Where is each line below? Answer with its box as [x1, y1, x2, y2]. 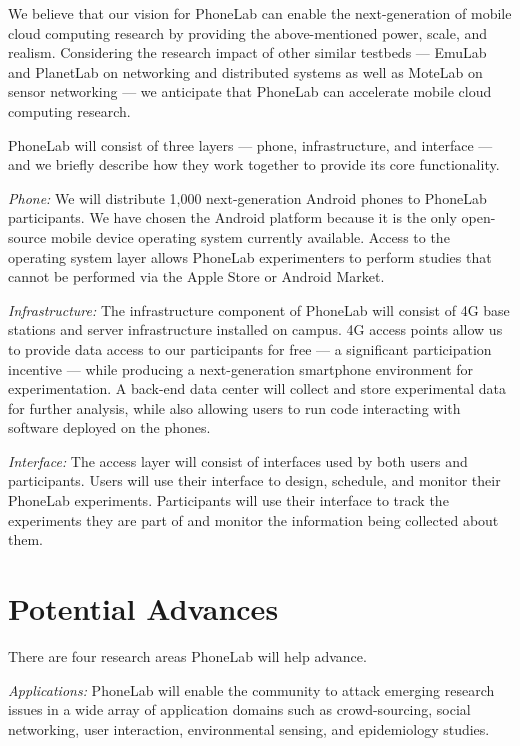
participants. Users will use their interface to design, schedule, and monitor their [8, 470, 501, 491]
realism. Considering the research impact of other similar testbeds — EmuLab [8, 42, 487, 63]
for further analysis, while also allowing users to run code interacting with [8, 397, 461, 418]
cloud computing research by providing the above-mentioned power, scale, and [8, 22, 488, 43]
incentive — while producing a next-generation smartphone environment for [8, 358, 474, 379]
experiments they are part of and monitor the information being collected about [8, 509, 499, 530]
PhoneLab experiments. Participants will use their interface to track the [8, 490, 449, 511]
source [8, 226, 47, 247]
